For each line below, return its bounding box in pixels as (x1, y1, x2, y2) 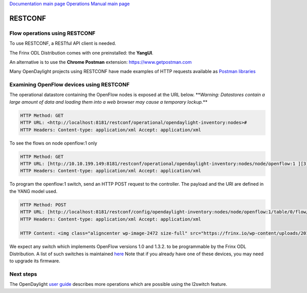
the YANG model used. (9, 188, 58, 194)
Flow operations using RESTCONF (9, 30, 96, 37)
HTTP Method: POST (20, 202, 67, 208)
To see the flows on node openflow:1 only (9, 140, 97, 146)
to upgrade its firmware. (9, 258, 61, 264)
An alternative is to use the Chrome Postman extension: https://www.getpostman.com (9, 59, 192, 65)
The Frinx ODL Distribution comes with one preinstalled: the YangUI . (9, 50, 153, 56)
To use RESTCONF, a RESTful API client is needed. (9, 40, 116, 46)
